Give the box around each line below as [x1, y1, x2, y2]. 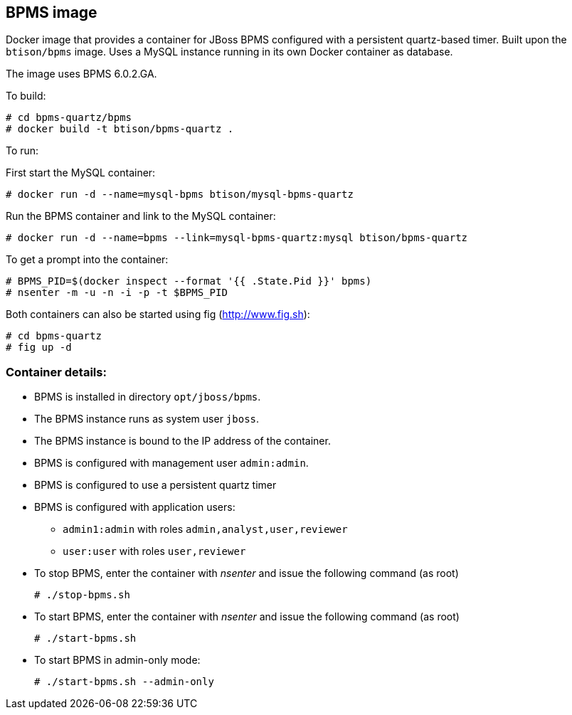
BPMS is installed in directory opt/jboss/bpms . [34, 391, 261, 403]
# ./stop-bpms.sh [34, 589, 130, 601]
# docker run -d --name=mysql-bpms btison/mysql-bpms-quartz [6, 189, 354, 201]
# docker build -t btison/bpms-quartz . [6, 123, 234, 135]
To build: [6, 90, 46, 102]
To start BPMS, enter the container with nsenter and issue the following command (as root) [34, 610, 460, 623]
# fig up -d [6, 341, 72, 354]
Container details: [6, 364, 107, 379]
